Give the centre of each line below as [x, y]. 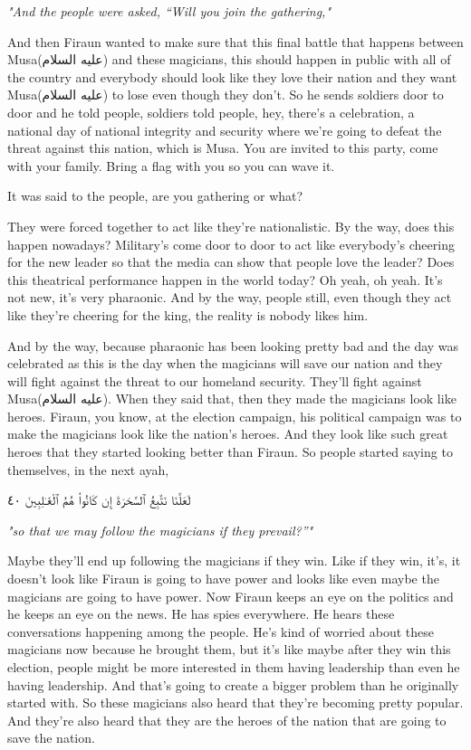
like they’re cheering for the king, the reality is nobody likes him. [188, 314]
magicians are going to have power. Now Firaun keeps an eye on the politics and [231, 596]
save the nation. [51, 738]
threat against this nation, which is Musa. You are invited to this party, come [223, 148]
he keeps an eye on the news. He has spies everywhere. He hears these [201, 614]
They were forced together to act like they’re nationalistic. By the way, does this [231, 226]
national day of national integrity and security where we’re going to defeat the [225, 130]
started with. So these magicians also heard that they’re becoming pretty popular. [235, 703]
